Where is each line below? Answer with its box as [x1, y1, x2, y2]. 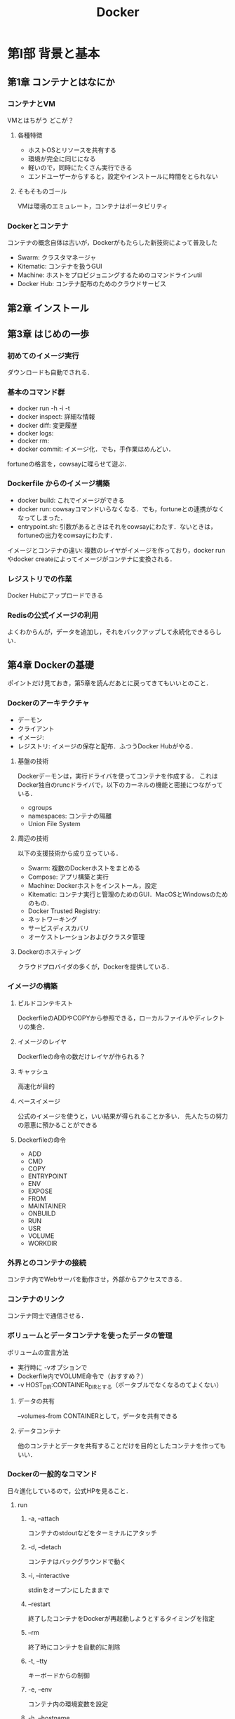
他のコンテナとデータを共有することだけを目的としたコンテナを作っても [17, 1441, 227, 1450]
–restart [27, 1600, 51, 1608]
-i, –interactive [27, 1571, 70, 1579]
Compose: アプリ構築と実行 [27, 872, 109, 881]
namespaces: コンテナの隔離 [27, 811, 112, 820]
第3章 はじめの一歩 [7, 328, 90, 340]
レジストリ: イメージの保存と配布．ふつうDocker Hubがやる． [17, 741, 197, 750]
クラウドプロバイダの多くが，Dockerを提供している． [17, 962, 173, 971]
